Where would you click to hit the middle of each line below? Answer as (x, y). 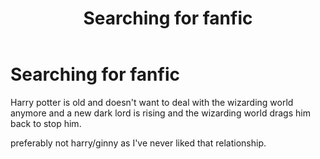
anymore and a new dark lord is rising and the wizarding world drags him (160, 113)
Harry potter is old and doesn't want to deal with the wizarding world (152, 102)
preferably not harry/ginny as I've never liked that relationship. (138, 143)
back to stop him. (46, 123)
